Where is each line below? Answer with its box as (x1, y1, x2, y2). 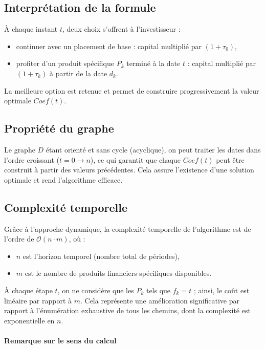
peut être (216, 154, 245, 165)
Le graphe (4, 144, 35, 155)
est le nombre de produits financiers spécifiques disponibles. (25, 268, 212, 278)
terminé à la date (126, 58, 181, 69)
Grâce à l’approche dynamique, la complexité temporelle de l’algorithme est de (4, 223, 251, 234)
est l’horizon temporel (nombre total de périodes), (23, 250, 180, 261)
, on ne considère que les (57, 285, 134, 295)
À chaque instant (4, 24, 58, 34)
